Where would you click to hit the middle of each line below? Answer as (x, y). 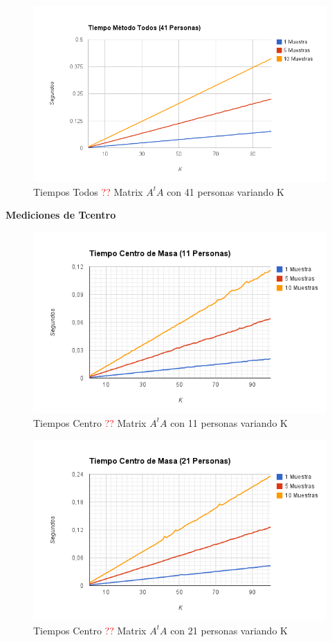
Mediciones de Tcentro (61, 215)
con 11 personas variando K (229, 422)
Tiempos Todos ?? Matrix (88, 191)
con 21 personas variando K (229, 630)
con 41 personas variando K (225, 191)
